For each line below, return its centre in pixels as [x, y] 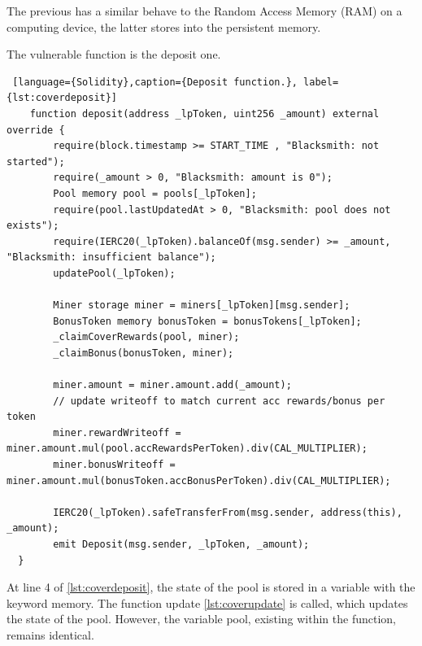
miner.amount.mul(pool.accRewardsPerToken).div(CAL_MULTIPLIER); [187, 449]
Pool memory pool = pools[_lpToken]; [155, 193]
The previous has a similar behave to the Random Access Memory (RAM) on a [204, 11]
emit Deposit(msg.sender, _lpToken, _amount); [181, 544]
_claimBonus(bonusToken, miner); [144, 353]
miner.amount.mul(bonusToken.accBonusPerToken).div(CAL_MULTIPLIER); [199, 480]
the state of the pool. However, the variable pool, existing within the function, [201, 619]
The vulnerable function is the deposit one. [114, 54]
